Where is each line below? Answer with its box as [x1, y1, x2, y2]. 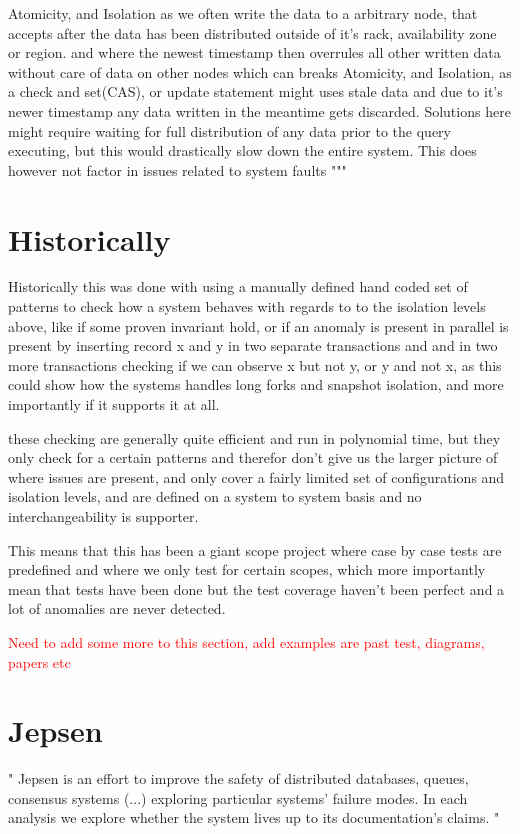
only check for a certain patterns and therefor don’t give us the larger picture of [8, 447, 498, 468]
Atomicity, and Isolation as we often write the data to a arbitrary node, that [8, 3, 478, 23]
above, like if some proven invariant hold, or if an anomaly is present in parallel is [8, 315, 509, 336]
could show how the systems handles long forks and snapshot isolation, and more [8, 374, 504, 395]
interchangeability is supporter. [8, 506, 199, 526]
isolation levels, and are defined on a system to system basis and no [8, 486, 422, 507]
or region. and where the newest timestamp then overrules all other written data [8, 42, 501, 63]
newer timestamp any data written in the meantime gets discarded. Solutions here [8, 100, 511, 121]
